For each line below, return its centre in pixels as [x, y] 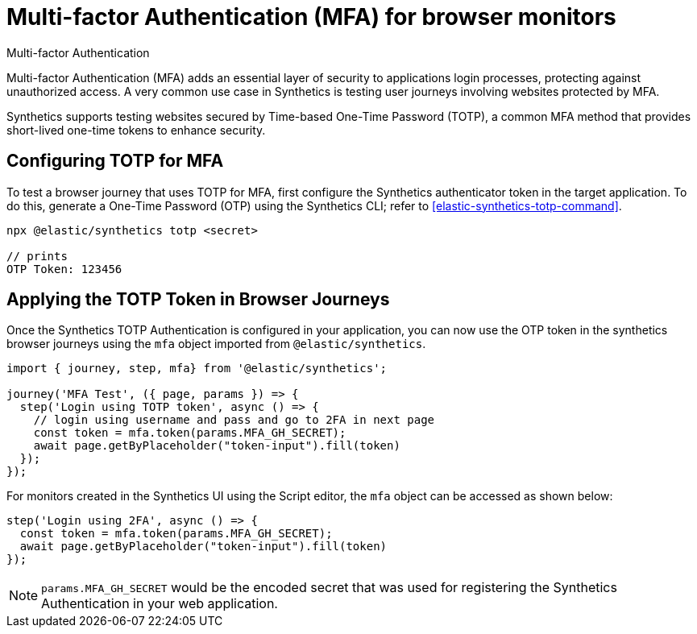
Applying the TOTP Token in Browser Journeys [198, 300]
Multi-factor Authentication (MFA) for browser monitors [311, 17]
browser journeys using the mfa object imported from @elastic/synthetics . [216, 344]
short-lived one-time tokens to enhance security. [136, 130]
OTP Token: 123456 [64, 269]
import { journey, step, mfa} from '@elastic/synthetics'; [197, 369]
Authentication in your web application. [160, 604]
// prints [37, 256]
